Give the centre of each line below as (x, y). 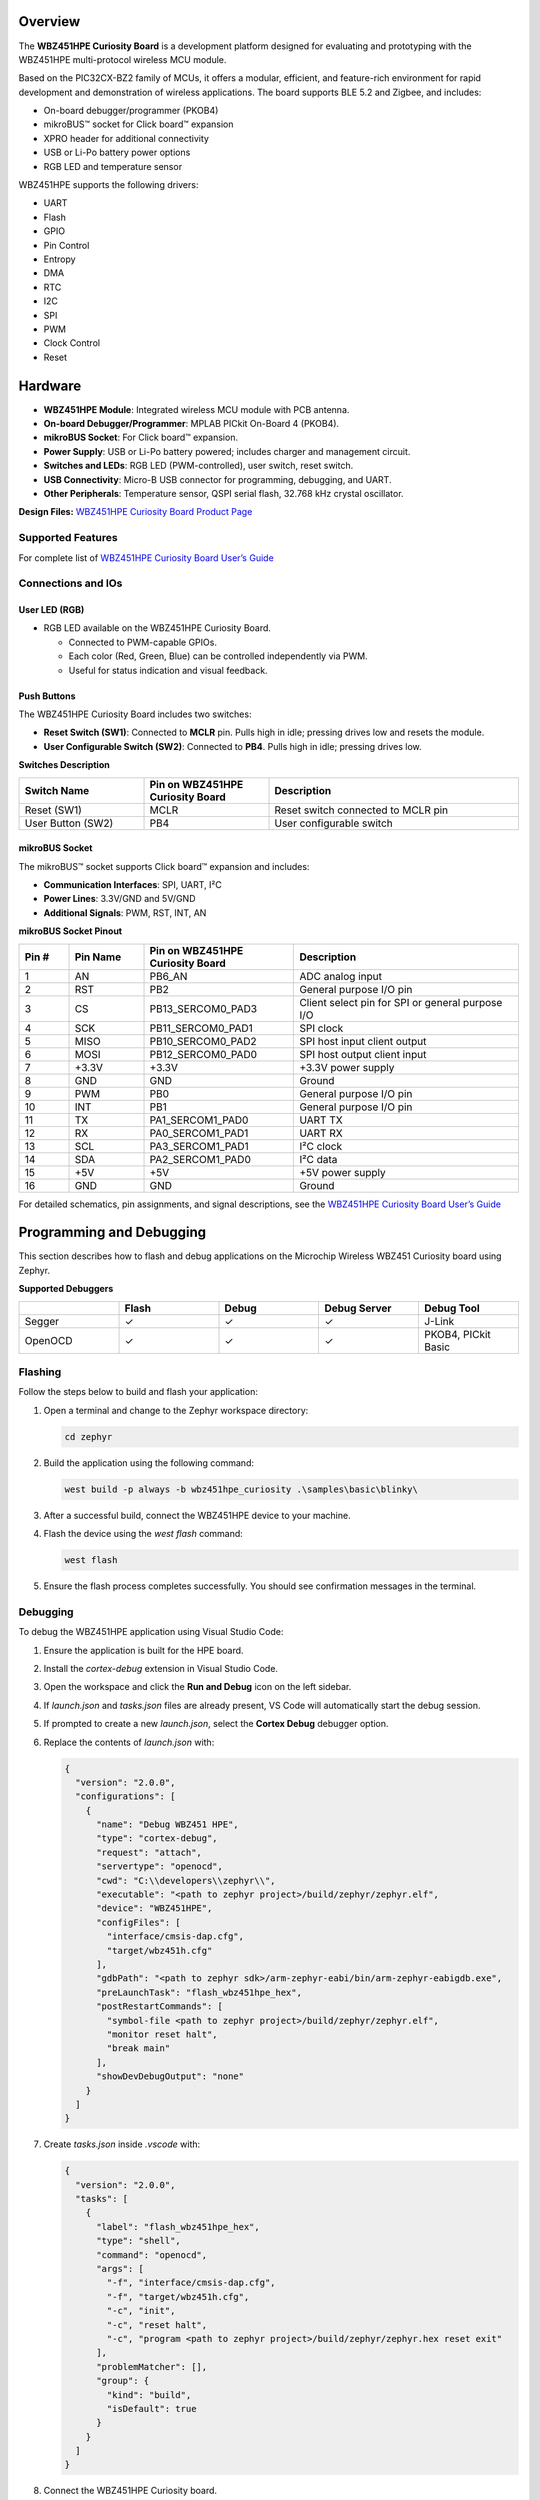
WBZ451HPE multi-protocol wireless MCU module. (122, 59)
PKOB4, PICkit (457, 1334)
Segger (42, 1321)
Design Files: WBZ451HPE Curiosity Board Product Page (135, 512)
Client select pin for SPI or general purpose (401, 1002)
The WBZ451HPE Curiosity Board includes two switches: (135, 714)
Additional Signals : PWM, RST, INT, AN (125, 912)
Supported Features (68, 538)
